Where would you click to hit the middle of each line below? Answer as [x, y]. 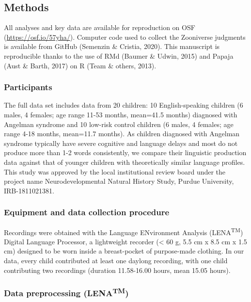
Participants [28, 87]
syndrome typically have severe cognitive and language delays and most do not [121, 143]
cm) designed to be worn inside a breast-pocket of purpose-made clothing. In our [124, 251]
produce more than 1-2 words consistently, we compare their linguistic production [125, 152]
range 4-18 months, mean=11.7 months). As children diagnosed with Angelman [122, 134]
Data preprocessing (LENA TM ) [66, 293]
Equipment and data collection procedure [87, 212]
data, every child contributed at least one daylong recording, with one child [116, 260]
